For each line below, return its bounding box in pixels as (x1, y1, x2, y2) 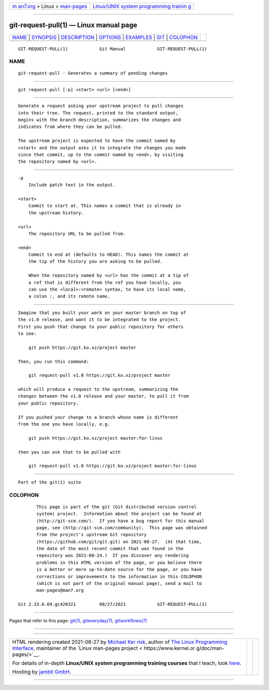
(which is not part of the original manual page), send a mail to (36, 580, 202, 586)
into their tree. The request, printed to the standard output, (18, 110, 179, 115)
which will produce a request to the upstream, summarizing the (18, 386, 179, 392)
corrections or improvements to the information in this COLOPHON (36, 574, 202, 579)
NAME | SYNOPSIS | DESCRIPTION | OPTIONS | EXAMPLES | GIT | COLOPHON (12, 34, 198, 41)
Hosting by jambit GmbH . (12, 668, 72, 675)
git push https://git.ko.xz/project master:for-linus (28, 435, 163, 441)
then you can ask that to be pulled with (18, 449, 121, 455)
